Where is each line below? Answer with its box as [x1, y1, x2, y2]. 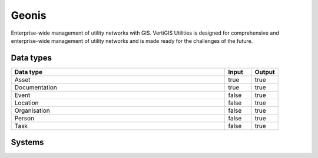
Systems [11, 137, 44, 147]
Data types [11, 53, 52, 63]
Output [254, 68, 275, 76]
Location [14, 99, 39, 107]
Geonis [11, 9, 47, 22]
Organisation [14, 106, 50, 115]
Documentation [14, 83, 57, 91]
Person [14, 114, 35, 122]
